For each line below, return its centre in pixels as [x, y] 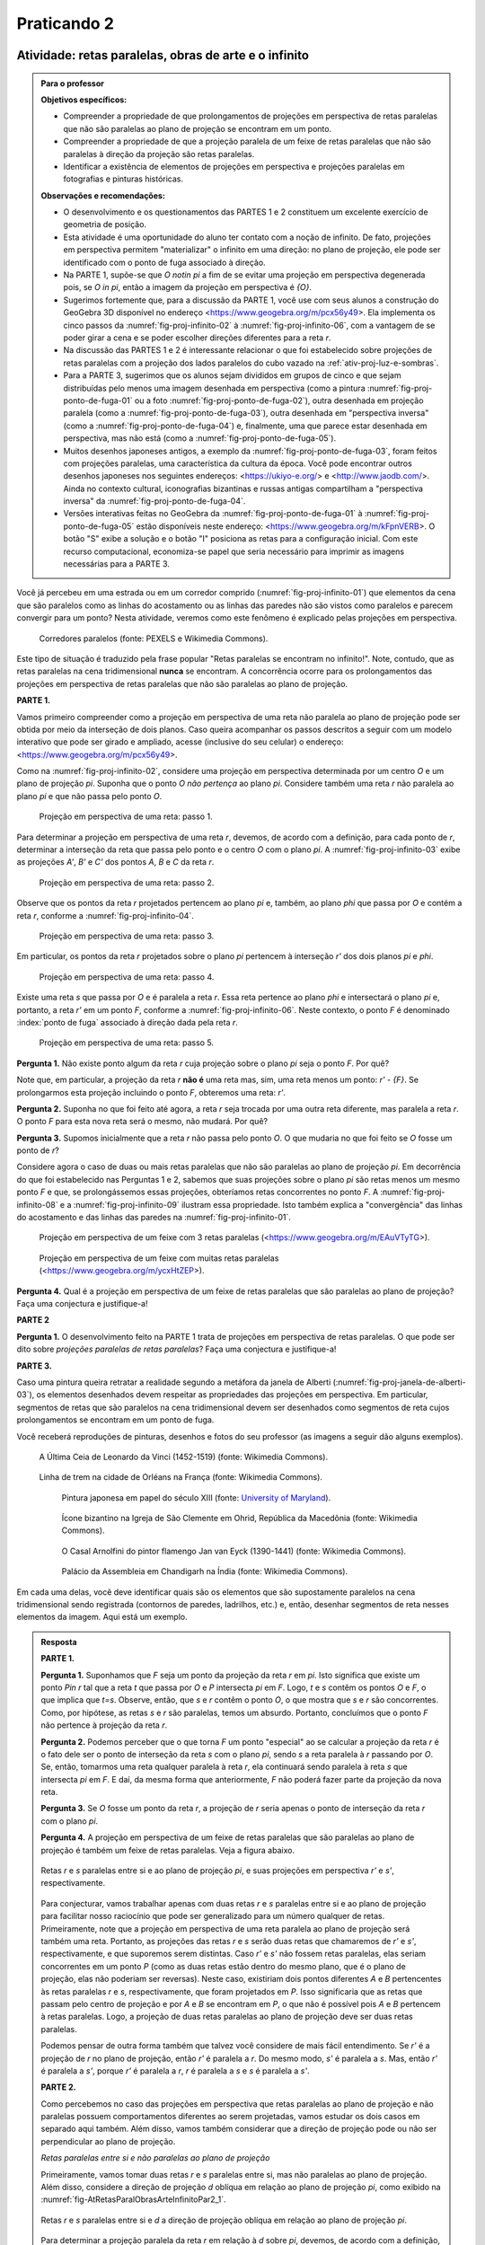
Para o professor [73, 83]
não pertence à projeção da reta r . [104, 1725]
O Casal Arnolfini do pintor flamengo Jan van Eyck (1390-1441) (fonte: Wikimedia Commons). [234, 1551]
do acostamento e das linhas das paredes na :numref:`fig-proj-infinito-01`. [154, 1218]
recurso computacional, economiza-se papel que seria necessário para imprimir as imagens [234, 551]
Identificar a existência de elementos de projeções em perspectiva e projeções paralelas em [234, 166]
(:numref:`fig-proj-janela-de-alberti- [399, 1382]
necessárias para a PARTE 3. [116, 564]
